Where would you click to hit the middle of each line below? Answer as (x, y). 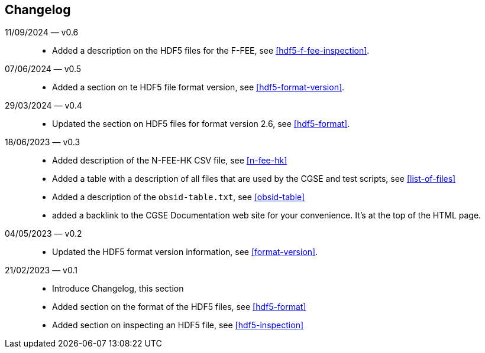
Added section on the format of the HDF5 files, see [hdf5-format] (179, 307)
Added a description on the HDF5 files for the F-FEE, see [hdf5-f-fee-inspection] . (211, 51)
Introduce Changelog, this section (118, 289)
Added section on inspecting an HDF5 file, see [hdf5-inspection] (178, 325)
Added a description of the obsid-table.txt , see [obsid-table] (179, 197)
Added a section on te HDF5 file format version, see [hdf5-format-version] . (198, 87)
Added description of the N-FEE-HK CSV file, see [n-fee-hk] (170, 161)
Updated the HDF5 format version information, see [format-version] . (185, 252)
